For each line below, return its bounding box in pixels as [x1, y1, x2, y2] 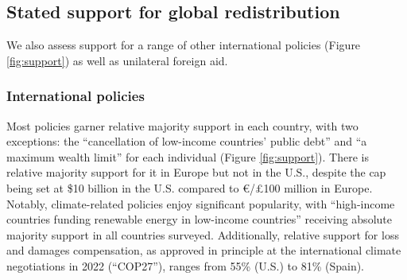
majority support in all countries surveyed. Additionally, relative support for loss [6, 226, 399, 243]
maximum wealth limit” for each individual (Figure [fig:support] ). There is [6, 148, 369, 165]
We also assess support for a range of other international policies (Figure [6, 37, 361, 53]
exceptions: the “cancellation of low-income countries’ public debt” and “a [6, 133, 367, 150]
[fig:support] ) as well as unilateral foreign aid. [6, 52, 228, 68]
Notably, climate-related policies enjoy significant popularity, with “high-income [6, 195, 395, 212]
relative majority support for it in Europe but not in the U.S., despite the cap [6, 164, 386, 181]
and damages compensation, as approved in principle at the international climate [6, 242, 401, 259]
